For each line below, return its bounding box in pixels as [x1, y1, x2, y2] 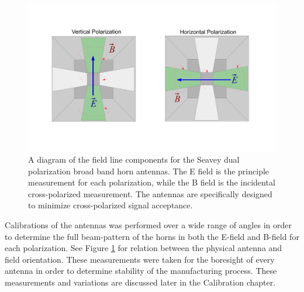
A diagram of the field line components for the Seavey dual [28, 153, 240, 166]
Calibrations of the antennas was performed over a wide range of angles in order [5, 219, 292, 231]
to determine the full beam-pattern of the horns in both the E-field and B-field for [5, 230, 299, 242]
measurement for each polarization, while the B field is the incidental [28, 176, 275, 188]
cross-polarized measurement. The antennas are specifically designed [28, 187, 272, 200]
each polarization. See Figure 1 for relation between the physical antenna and [5, 242, 282, 254]
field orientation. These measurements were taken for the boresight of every [5, 253, 275, 265]
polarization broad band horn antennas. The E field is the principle [28, 164, 270, 177]
